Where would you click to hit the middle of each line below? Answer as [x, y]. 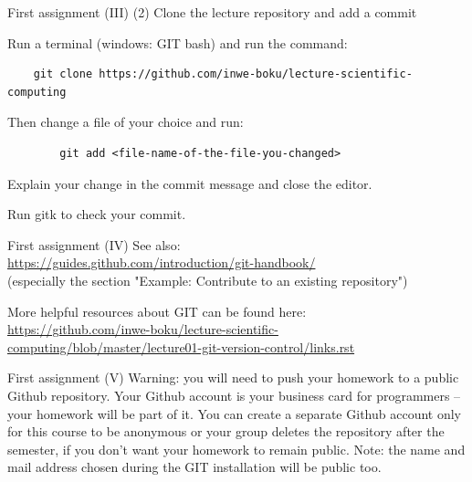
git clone [63, 74]
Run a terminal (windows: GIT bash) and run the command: [178, 42]
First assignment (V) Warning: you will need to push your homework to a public [233, 377]
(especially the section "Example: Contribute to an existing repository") [208, 280]
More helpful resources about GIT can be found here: [157, 311]
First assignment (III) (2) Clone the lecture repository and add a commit [212, 12]
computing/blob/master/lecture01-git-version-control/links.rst [181, 346]
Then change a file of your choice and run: [126, 122]
